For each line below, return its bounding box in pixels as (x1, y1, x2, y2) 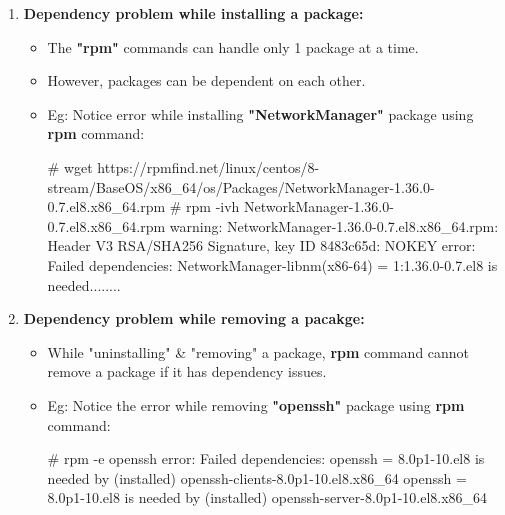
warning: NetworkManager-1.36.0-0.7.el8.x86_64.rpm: (169, 215, 499, 236)
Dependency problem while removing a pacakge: (23, 308, 365, 329)
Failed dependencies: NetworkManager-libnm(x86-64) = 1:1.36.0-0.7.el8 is (47, 254, 498, 275)
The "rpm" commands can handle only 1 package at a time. (47, 36, 419, 57)
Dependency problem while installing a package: (23, 3, 364, 23)
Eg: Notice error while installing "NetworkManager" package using (47, 103, 474, 124)
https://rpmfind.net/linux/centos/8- (97, 156, 320, 177)
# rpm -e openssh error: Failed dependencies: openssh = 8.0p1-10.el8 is (47, 448, 485, 469)
